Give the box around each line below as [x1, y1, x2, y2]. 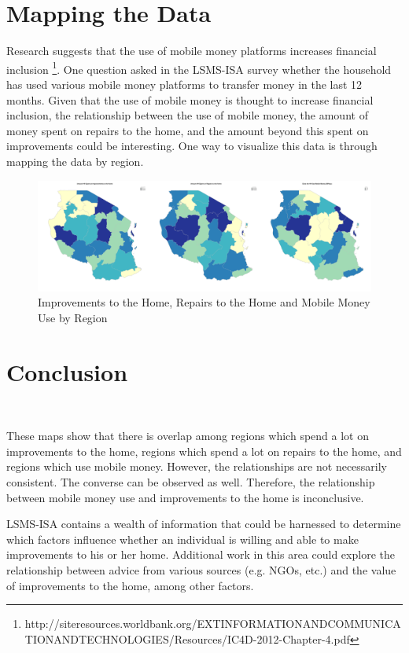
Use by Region [38, 309, 108, 325]
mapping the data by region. [6, 152, 144, 169]
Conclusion [6, 355, 128, 387]
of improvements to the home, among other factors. [6, 577, 254, 593]
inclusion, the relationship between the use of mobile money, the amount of [6, 107, 368, 123]
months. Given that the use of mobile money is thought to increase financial [6, 91, 374, 108]
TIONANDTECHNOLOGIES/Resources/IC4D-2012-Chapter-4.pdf [24, 630, 350, 647]
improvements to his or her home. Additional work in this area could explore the [6, 546, 395, 563]
